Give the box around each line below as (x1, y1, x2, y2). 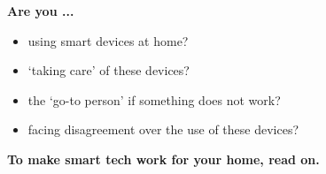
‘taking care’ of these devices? (27, 61, 190, 79)
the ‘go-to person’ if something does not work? (27, 90, 281, 109)
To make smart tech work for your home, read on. (7, 149, 320, 168)
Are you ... (7, 2, 74, 19)
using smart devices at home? (27, 31, 189, 49)
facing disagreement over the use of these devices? (27, 120, 299, 139)
